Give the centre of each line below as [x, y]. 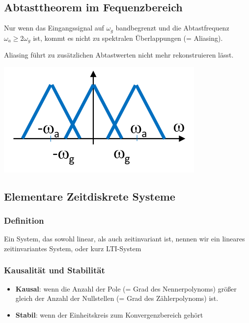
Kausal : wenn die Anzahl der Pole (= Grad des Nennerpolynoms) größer [126, 288]
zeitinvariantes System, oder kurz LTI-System [73, 248]
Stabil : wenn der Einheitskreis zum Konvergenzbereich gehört [109, 314]
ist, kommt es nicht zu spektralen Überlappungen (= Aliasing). [128, 38]
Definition [24, 220]
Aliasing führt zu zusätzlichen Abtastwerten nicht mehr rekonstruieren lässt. [119, 55]
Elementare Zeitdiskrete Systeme [90, 196]
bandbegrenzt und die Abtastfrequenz [172, 28]
